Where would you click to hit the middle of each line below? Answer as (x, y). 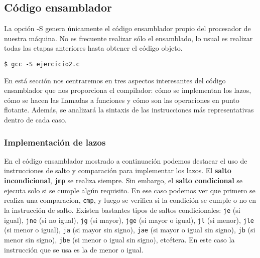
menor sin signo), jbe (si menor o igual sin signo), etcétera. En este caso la (119, 239)
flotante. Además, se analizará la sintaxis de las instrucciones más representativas (129, 110)
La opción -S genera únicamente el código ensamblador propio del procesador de (127, 28)
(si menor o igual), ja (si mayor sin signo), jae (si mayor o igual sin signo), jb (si (130, 230)
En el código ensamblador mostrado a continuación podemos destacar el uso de (126, 160)
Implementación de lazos (55, 142)
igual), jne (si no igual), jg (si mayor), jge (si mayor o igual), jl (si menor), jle (129, 220)
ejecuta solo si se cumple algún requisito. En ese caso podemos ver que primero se (130, 190)
